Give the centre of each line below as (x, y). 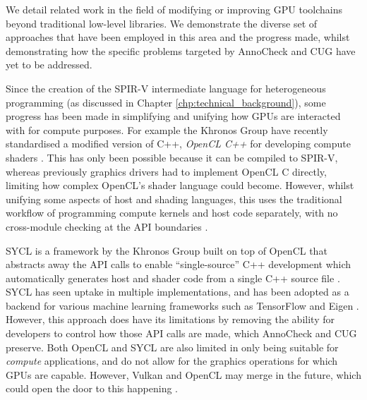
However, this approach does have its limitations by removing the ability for (170, 319)
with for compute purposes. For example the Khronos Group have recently (167, 129)
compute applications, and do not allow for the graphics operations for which (172, 361)
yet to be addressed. (49, 65)
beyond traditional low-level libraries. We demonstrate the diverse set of (162, 23)
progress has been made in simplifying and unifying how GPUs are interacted (173, 116)
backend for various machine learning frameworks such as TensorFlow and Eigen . (182, 305)
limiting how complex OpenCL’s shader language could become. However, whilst (180, 185)
